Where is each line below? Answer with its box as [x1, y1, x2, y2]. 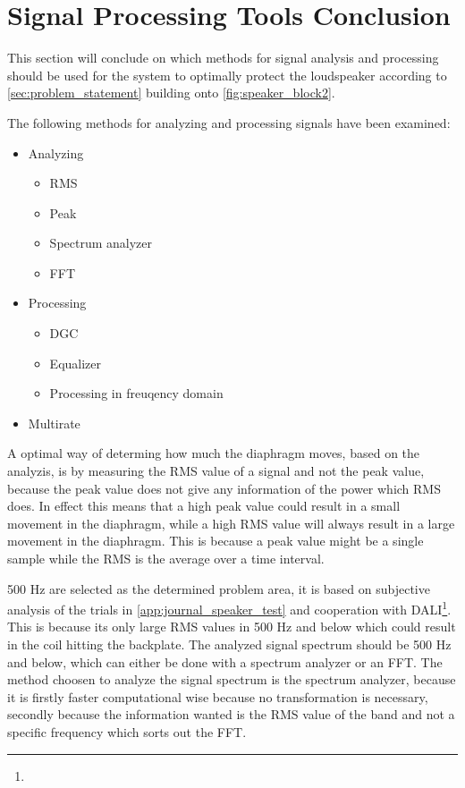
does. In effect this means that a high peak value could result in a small [7, 496, 401, 515]
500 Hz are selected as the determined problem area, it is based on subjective [7, 579, 430, 597]
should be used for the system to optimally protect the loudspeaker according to [7, 65, 447, 84]
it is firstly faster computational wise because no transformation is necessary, [7, 687, 428, 706]
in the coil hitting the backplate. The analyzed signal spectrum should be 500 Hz [7, 635, 452, 654]
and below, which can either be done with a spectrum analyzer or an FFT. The [7, 652, 443, 671]
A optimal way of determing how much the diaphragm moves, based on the [7, 444, 420, 462]
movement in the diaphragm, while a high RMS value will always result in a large [7, 513, 455, 532]
